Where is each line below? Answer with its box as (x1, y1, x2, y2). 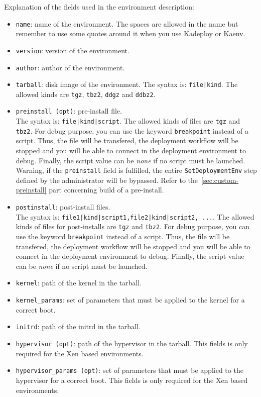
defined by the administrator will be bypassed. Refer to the (16, 174, 198, 185)
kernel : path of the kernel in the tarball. (16, 277, 142, 288)
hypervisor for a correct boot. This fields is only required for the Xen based (16, 374, 248, 385)
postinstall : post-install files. (16, 202, 110, 212)
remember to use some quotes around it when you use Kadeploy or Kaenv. (16, 28, 245, 39)
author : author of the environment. (16, 62, 125, 72)
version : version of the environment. (16, 45, 129, 55)
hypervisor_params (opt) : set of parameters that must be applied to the (16, 365, 243, 375)
